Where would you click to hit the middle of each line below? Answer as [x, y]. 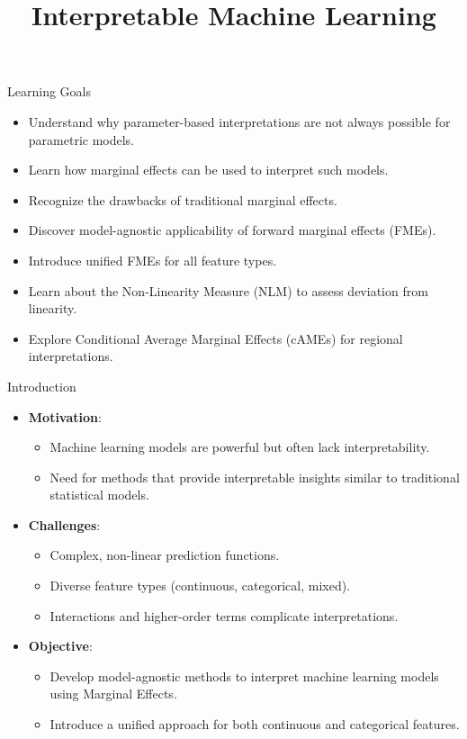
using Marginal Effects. [113, 694]
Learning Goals [49, 91]
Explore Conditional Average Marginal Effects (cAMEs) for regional [216, 338]
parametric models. [81, 139]
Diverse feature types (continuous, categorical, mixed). [200, 586]
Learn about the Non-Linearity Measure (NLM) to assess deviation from [228, 290]
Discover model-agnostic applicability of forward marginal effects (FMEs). [232, 230]
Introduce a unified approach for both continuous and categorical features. [255, 724]
